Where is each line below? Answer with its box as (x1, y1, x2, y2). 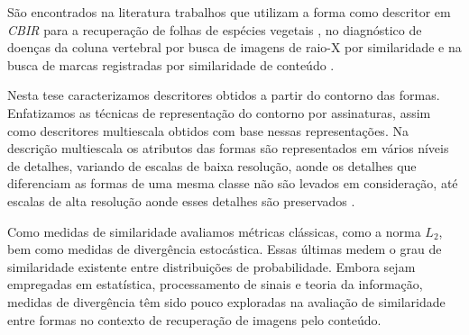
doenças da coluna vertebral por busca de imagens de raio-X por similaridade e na (7, 38, 462, 57)
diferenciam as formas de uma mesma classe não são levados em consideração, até (7, 174, 458, 193)
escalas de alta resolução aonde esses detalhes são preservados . (7, 191, 355, 210)
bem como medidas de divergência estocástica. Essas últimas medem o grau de (7, 240, 442, 258)
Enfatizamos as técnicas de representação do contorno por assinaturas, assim (7, 103, 431, 122)
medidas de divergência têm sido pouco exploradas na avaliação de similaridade (7, 292, 446, 311)
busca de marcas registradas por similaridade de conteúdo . (7, 55, 335, 74)
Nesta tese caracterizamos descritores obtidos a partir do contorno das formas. (7, 86, 440, 104)
